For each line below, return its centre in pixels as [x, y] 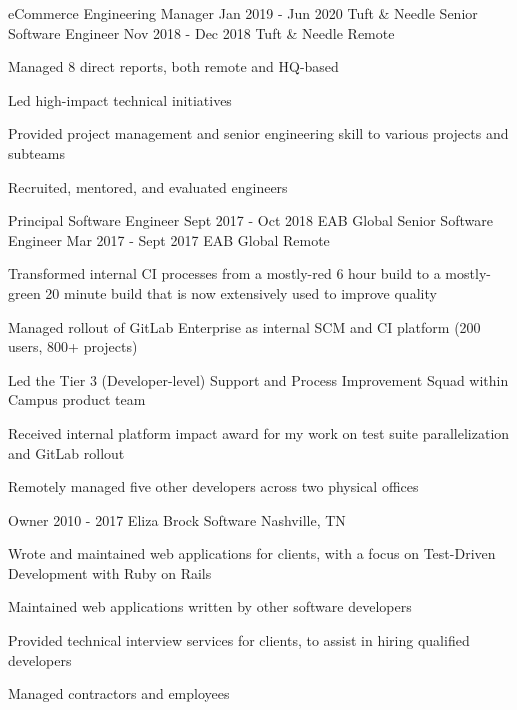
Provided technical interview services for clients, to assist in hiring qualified [239, 640]
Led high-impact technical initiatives [120, 99]
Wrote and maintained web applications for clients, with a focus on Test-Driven [252, 553]
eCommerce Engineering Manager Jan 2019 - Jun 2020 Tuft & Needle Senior [243, 13]
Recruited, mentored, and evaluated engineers [148, 186]
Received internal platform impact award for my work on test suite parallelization [259, 432]
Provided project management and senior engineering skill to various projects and [258, 133]
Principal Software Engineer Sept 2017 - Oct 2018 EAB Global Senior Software [250, 220]
